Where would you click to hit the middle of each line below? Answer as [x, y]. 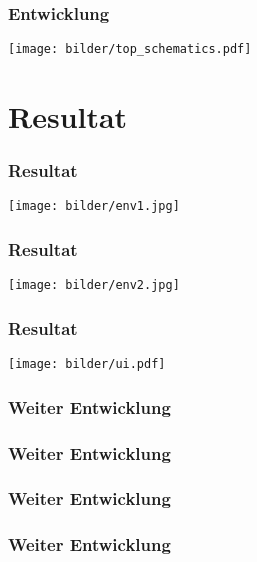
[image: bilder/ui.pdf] [87, 364]
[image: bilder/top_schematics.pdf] [130, 49]
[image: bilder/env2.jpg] [94, 285]
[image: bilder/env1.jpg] [94, 206]
